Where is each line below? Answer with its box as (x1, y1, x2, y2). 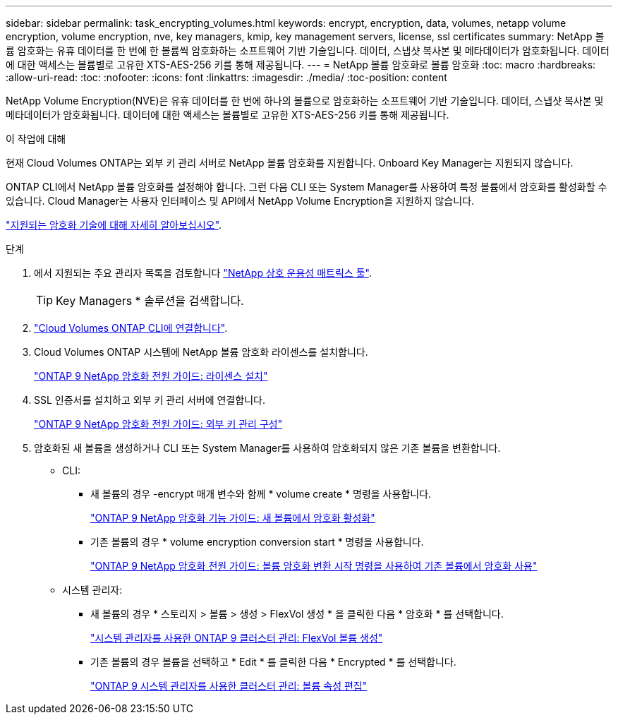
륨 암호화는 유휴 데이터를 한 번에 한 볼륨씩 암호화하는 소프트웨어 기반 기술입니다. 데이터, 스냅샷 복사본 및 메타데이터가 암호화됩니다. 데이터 (6, 44, 610, 56)
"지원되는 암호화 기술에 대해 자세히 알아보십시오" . (6, 219, 222, 231)
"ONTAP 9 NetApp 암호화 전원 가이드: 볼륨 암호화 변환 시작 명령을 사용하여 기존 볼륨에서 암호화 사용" (90, 560, 538, 572)
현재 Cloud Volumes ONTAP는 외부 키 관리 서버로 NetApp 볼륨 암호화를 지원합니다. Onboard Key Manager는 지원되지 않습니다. (6, 157, 574, 169)
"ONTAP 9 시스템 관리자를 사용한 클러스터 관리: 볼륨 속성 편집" (90, 680, 368, 692)
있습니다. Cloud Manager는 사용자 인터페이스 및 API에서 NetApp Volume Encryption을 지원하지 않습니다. (6, 195, 475, 207)
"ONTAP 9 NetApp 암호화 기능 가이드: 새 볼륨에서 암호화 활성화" (90, 512, 375, 524)
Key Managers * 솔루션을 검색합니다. (56, 294, 244, 308)
